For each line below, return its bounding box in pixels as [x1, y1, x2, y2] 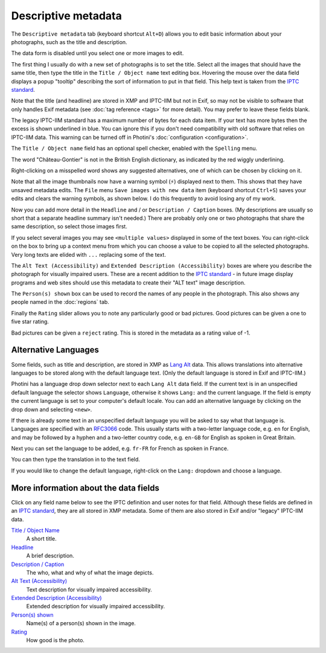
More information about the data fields [11, 483, 160, 493]
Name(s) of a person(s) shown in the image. [26, 620, 136, 627]
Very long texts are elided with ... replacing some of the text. [11, 251, 166, 258]
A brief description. [26, 552, 75, 559]
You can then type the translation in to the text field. [11, 456, 140, 463]
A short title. [26, 535, 57, 542]
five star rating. [11, 318, 50, 326]
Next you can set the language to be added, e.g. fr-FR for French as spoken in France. [11, 445, 229, 452]
